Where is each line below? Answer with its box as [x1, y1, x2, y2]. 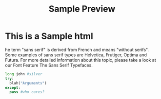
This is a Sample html [5, 31, 94, 42]
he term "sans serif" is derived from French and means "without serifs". [5, 47, 149, 52]
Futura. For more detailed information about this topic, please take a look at [5, 57, 156, 63]
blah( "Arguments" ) [9, 81, 47, 85]
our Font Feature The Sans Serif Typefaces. [5, 62, 93, 68]
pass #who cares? [9, 90, 45, 95]
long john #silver [5, 71, 42, 76]
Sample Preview [48, 3, 116, 15]
